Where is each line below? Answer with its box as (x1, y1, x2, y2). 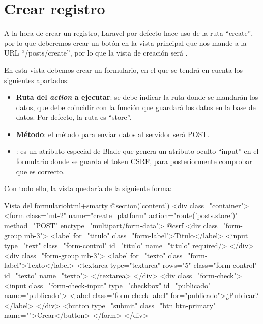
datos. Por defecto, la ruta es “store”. (16, 112, 132, 122)
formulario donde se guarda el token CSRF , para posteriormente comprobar (16, 156, 252, 167)
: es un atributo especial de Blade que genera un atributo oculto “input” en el (16, 146, 259, 156)
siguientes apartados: (4, 74, 69, 85)
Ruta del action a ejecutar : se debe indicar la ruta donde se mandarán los (16, 92, 258, 102)
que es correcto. (16, 166, 65, 176)
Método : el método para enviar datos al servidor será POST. (16, 128, 210, 139)
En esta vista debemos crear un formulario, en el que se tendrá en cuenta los (4, 64, 243, 75)
